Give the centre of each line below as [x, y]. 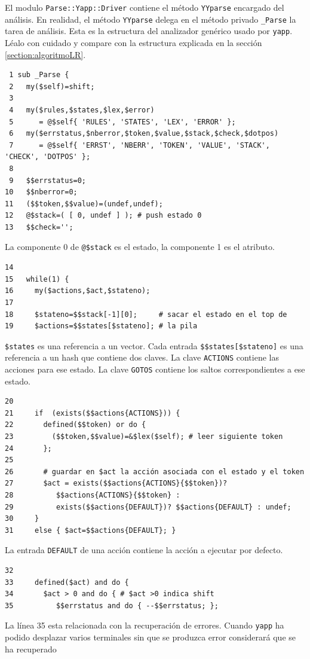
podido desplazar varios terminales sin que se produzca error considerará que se [150, 637]
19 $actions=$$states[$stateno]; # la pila [101, 326]
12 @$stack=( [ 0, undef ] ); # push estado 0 [103, 216]
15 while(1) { [37, 279]
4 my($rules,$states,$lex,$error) [82, 110]
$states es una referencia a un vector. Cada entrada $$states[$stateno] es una [154, 345]
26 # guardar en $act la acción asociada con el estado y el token [155, 472]
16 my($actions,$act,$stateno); [78, 291]
